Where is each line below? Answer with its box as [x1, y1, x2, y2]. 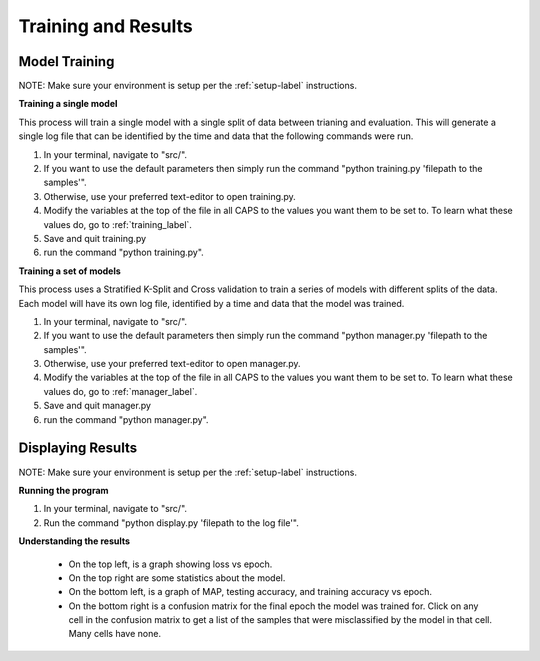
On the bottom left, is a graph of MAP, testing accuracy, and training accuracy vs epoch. [68, 586, 433, 598]
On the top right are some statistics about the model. [68, 571, 286, 584]
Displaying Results [18, 440, 138, 457]
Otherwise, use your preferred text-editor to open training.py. [43, 190, 297, 202]
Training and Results [18, 15, 194, 37]
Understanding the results [18, 535, 130, 547]
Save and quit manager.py [43, 400, 152, 412]
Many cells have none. [68, 628, 162, 640]
